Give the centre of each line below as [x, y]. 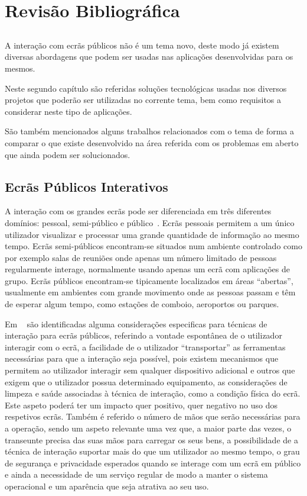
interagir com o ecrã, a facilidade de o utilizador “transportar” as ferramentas [145, 347]
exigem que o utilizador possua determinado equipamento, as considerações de [146, 381]
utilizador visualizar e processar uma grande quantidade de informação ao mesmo [152, 234]
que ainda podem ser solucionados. [68, 154]
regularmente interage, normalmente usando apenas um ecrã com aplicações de [147, 269]
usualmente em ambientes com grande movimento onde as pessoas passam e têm [150, 292]
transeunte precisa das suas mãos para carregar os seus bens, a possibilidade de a [151, 439]
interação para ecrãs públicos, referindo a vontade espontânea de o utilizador [143, 335]
